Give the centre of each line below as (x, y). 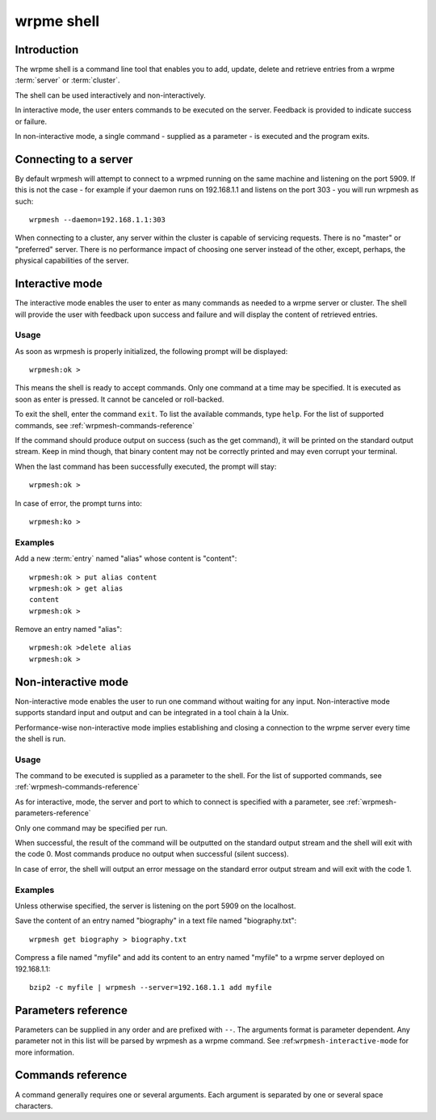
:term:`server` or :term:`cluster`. (67, 80)
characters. (34, 1105)
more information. (44, 1052)
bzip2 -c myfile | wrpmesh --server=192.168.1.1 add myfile (151, 987)
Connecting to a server (74, 159)
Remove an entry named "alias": (69, 629)
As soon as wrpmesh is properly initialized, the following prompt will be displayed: (151, 351)
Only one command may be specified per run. (91, 827)
